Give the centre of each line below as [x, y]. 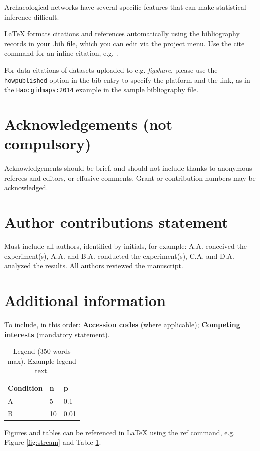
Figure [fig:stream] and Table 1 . [53, 442]
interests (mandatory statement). [57, 334]
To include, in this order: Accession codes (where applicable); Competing [122, 324]
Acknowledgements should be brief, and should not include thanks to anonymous [128, 168]
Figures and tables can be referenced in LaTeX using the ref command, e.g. [120, 432]
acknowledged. [26, 187]
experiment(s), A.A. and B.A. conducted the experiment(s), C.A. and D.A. [119, 256]
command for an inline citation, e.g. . [61, 53]
